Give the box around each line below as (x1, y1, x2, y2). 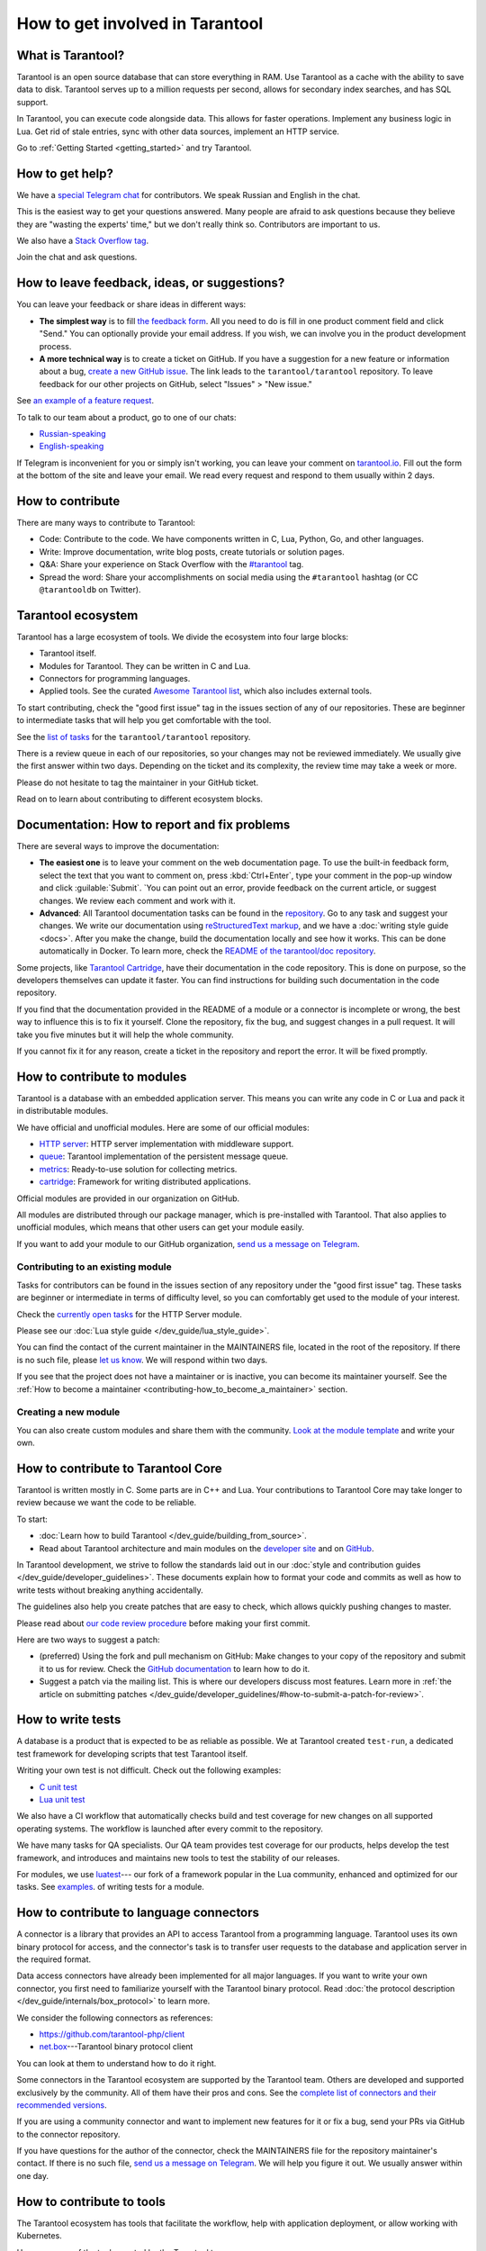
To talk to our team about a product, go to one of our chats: (16, 411, 237, 422)
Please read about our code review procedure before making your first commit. (16, 1617, 310, 1629)
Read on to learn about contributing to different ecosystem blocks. (16, 793, 264, 805)
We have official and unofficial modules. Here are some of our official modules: (16, 1122, 310, 1133)
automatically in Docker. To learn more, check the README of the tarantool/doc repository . (39, 945, 376, 956)
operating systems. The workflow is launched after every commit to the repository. (16, 1823, 324, 1834)
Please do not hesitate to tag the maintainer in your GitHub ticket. (16, 777, 259, 788)
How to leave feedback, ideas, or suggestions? (16, 276, 285, 291)
